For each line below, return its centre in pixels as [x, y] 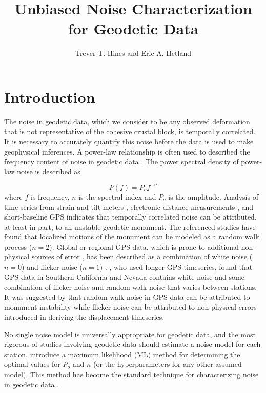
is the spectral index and [117, 196]
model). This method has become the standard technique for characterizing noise [131, 374]
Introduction [50, 96]
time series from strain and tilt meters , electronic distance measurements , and [129, 206]
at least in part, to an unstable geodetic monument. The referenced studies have [130, 226]
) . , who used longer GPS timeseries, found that [176, 267]
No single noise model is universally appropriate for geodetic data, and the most [130, 334]
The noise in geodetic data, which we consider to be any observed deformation [127, 121]
